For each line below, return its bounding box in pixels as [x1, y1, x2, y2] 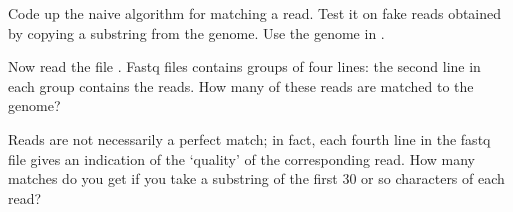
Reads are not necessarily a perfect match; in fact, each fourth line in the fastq [8, 128, 491, 149]
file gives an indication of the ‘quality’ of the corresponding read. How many [8, 148, 475, 169]
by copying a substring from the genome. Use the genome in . [8, 22, 385, 43]
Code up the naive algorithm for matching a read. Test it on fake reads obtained [8, 3, 502, 23]
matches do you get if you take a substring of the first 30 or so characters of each [8, 168, 505, 189]
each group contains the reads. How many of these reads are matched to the [8, 75, 474, 96]
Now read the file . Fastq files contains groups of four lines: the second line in [8, 56, 481, 77]
